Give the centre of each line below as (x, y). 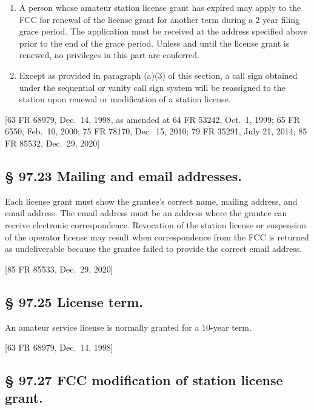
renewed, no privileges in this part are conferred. (109, 55)
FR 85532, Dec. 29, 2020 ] (52, 143)
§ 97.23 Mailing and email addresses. (123, 175)
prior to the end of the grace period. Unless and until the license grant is (154, 43)
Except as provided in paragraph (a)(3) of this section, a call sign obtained (158, 75)
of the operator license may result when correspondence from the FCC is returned (157, 236)
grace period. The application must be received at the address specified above (163, 31)
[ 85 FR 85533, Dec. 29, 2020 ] (59, 269)
